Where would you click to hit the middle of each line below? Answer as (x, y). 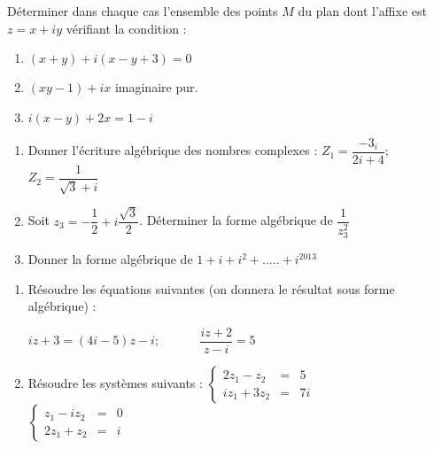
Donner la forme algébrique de (110, 259)
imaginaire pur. (156, 87)
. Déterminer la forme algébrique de (236, 220)
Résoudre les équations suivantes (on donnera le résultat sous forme (211, 288)
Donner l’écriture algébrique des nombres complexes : (173, 150)
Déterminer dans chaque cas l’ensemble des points (143, 11)
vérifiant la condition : (126, 28)
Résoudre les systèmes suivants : (115, 383)
